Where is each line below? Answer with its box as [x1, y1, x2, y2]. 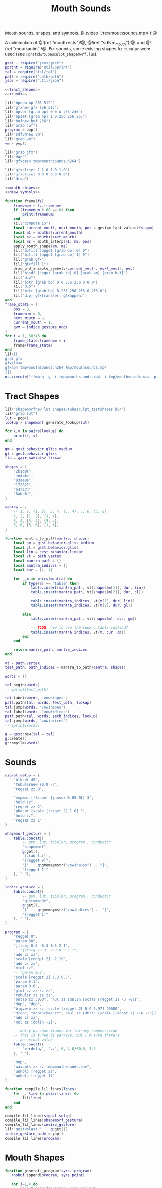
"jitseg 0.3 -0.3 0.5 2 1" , [13, 943, 70, 948]
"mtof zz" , [13, 966, 36, 971]
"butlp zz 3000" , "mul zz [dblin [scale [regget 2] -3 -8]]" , [13, 997, 141, 1002]
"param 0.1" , [13, 979, 40, 984]
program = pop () [5, 127, 38, 132]
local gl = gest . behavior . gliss [13, 545, 79, 550]
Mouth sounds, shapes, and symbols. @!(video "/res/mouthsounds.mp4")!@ [5, 30, 157, 36]
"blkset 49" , [13, 777, 40, 782]
